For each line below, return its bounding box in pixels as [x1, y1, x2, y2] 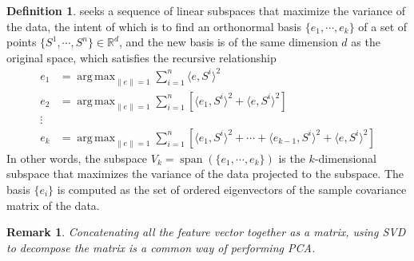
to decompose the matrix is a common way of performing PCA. [6, 239, 316, 255]
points [6, 34, 37, 50]
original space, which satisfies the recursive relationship [6, 49, 277, 65]
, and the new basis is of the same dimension [118, 34, 338, 50]
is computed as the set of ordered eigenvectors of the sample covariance [57, 180, 407, 197]
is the [278, 149, 305, 166]
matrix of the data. [6, 196, 100, 213]
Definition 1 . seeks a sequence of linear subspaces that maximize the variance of [6, 2, 406, 18]
